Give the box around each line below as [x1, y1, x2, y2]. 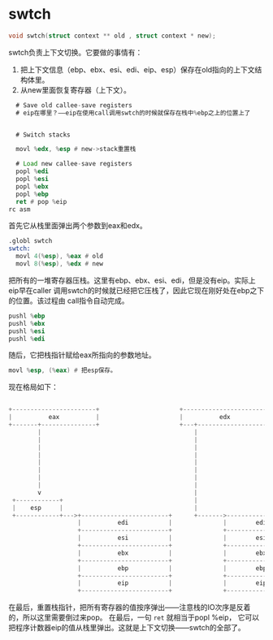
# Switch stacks [15, 131, 71, 139]
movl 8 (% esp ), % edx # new [15, 260, 104, 268]
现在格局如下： [8, 383, 58, 392]
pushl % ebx [8, 319, 45, 327]
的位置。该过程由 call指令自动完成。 [8, 296, 129, 305]
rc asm [8, 205, 31, 214]
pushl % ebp [8, 312, 45, 320]
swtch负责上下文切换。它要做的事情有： [8, 47, 143, 57]
